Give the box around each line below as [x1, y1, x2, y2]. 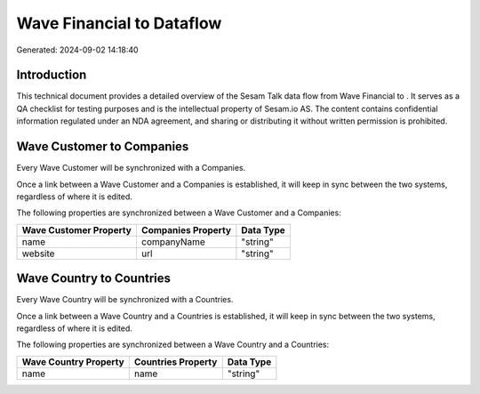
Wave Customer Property [21, 223, 132, 236]
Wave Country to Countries [16, 271, 172, 286]
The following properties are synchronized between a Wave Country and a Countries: [16, 339, 330, 350]
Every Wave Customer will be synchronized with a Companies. [16, 163, 246, 173]
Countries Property [133, 356, 218, 368]
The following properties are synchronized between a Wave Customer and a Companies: [16, 207, 341, 218]
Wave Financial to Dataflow [16, 13, 222, 33]
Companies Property [140, 223, 231, 236]
